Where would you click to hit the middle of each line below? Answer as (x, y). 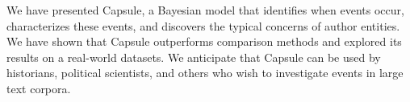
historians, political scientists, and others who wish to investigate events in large (205, 73)
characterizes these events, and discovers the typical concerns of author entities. (203, 25)
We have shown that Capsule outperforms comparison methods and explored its (204, 41)
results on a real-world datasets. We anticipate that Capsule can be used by (194, 57)
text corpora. (39, 88)
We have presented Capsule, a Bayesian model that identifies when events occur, (205, 10)
